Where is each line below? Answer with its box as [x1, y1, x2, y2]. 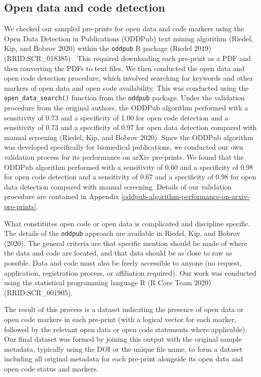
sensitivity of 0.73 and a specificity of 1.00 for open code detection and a [4, 112, 228, 122]
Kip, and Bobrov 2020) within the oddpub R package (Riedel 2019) [4, 43, 212, 53]
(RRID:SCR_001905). [4, 287, 73, 297]
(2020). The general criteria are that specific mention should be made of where [4, 237, 247, 248]
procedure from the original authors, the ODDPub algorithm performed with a [4, 102, 248, 113]
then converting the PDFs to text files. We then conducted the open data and [4, 62, 245, 73]
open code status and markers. [4, 363, 98, 373]
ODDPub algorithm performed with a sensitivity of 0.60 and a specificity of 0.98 [4, 161, 253, 172]
